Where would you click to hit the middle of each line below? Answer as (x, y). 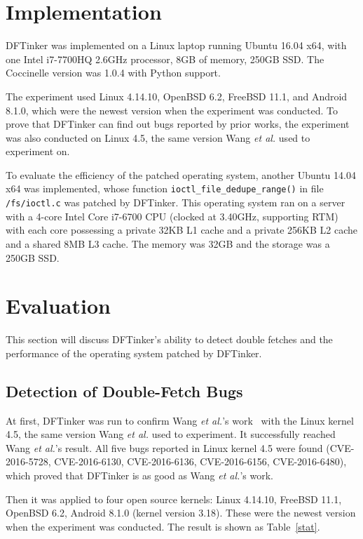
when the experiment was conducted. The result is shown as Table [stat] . (163, 526)
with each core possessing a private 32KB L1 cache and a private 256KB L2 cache (181, 230)
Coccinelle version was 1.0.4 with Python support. (113, 73)
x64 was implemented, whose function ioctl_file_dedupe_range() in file (165, 188)
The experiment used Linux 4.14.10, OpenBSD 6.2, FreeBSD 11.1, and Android (177, 96)
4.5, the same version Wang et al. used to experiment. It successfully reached (171, 434)
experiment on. (38, 151)
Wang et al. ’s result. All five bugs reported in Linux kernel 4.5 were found (164, 447)
